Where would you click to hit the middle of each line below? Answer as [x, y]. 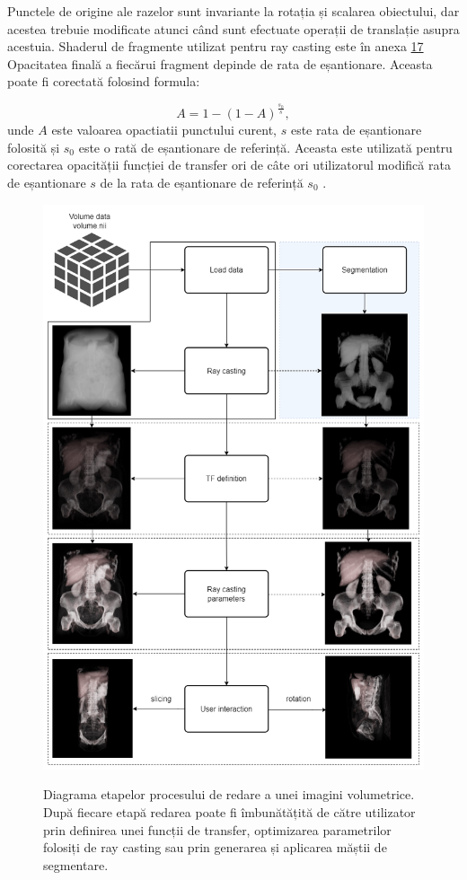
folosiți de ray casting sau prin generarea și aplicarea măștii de [215, 847]
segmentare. [76, 864]
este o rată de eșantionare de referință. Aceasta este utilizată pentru [265, 147]
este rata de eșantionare [356, 130]
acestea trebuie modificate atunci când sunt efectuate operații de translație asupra [233, 28]
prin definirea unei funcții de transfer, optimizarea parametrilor [217, 829]
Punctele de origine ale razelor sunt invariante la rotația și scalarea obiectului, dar [233, 11]
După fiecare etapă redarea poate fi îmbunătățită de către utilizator [229, 812]
